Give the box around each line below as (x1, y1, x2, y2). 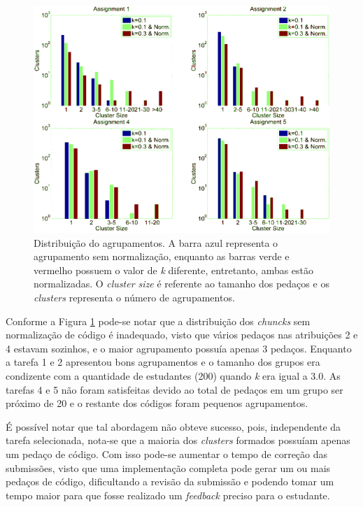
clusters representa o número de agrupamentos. (34, 290, 235, 305)
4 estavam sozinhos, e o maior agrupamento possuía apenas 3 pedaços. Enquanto (6, 341, 352, 355)
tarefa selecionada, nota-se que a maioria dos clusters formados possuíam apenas (6, 433, 350, 448)
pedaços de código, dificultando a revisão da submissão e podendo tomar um (6, 474, 334, 489)
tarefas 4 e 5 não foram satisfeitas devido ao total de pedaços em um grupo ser (6, 382, 343, 397)
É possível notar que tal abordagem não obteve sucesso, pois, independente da (6, 419, 341, 434)
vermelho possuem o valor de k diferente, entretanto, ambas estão (34, 262, 314, 277)
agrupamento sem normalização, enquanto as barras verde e (34, 249, 290, 264)
